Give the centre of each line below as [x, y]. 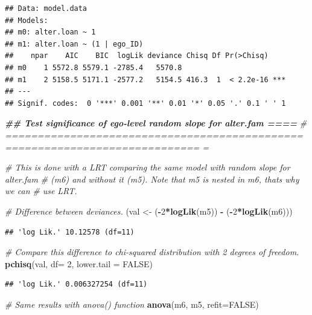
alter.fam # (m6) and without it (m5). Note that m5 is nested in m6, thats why [152, 179]
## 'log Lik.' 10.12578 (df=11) [70, 232]
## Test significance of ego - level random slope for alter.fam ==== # [156, 123]
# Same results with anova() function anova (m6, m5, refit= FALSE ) [132, 304]
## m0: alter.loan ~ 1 [50, 32]
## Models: [27, 20]
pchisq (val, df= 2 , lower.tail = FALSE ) [79, 263]
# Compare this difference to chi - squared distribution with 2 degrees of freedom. [152, 252]
